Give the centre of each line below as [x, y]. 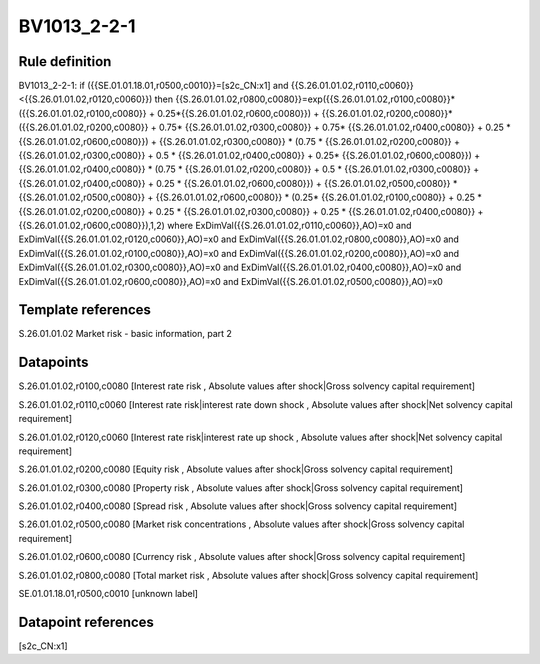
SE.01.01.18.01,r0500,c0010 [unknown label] [108, 594]
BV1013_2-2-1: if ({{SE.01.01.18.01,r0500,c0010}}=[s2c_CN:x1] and [153, 86]
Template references [85, 310]
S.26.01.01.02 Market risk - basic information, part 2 [125, 334]
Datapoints [53, 362]
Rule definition [65, 61]
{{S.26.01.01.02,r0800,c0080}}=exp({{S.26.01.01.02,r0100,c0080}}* [315, 99]
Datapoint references [86, 621]
